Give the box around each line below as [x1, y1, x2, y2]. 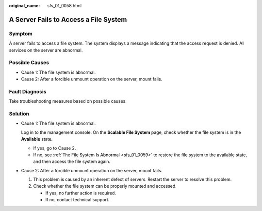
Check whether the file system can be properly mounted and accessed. [33, 183, 177, 189]
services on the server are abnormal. [9, 47, 83, 53]
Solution [9, 110, 30, 117]
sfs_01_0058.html [47, 3, 82, 8]
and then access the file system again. [33, 159, 111, 164]
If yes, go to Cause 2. [33, 145, 76, 151]
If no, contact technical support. [45, 197, 110, 203]
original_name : [9, 3, 40, 8]
